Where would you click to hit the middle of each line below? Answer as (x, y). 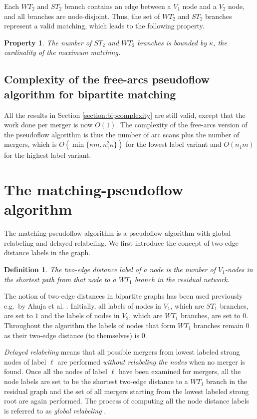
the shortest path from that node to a (60, 279)
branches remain (218, 325)
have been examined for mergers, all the (180, 371)
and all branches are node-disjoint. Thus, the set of (82, 16)
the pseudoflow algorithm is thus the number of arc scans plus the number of (122, 134)
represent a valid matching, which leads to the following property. (104, 26)
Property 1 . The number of (48, 42)
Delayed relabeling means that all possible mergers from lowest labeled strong (122, 352)
